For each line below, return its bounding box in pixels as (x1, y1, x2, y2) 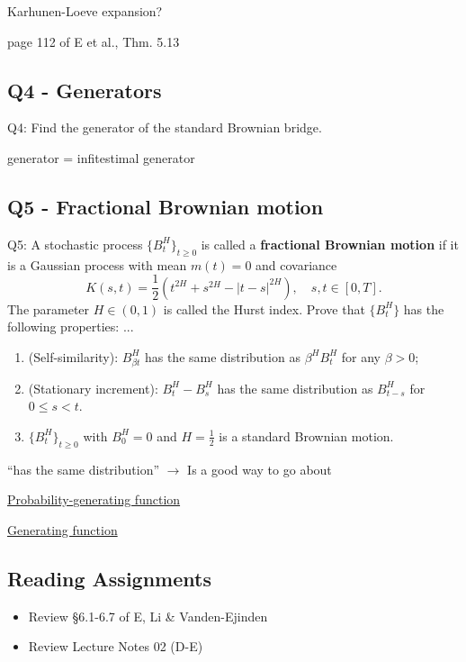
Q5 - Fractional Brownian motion (7, 192, 324, 220)
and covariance (255, 255, 337, 274)
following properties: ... (7, 317, 134, 336)
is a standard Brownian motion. (219, 426, 394, 445)
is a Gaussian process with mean (7, 255, 187, 274)
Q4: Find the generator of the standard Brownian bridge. (7, 118, 322, 137)
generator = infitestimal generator (7, 148, 195, 167)
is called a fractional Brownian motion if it (201, 234, 459, 253)
